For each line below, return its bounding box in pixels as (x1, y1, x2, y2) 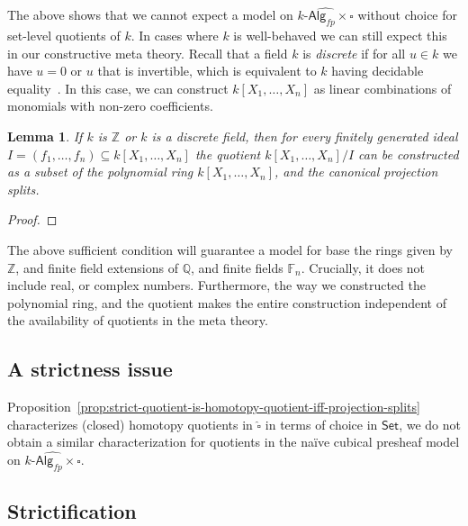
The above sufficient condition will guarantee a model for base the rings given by (7, 240, 453, 258)
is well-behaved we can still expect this (233, 26, 447, 45)
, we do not (399, 414, 461, 433)
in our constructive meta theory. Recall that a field (7, 43, 288, 62)
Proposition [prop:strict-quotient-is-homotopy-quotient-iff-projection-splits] (7, 397, 420, 416)
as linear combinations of (313, 78, 452, 97)
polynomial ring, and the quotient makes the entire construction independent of (7, 293, 446, 312)
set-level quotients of (7, 26, 121, 45)
